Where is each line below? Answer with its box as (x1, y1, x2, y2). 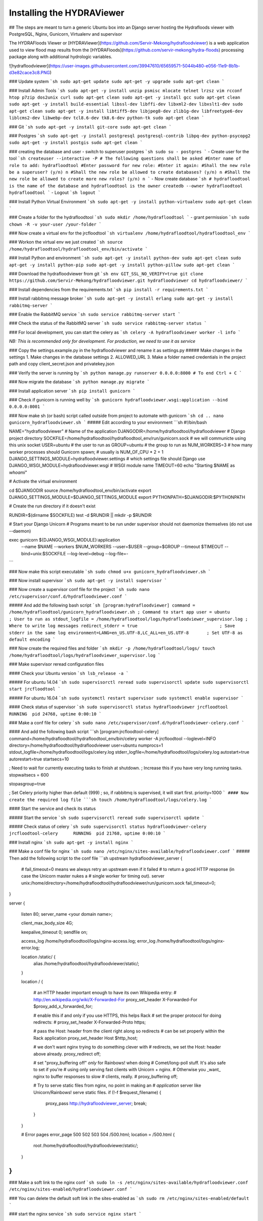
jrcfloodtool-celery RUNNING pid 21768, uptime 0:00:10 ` (9, 831, 166, 836)
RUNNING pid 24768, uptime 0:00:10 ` (9, 711, 102, 716)
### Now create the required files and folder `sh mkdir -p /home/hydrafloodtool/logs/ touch (9, 645, 215, 652)
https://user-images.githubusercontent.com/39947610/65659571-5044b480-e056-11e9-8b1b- (50, 63, 241, 68)
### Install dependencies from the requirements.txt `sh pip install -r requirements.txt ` (9, 286, 209, 293)
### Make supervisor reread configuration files (9, 661, 104, 667)
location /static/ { (21, 954, 56, 960)
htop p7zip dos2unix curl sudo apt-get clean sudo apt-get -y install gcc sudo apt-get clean (9, 95, 241, 100)
